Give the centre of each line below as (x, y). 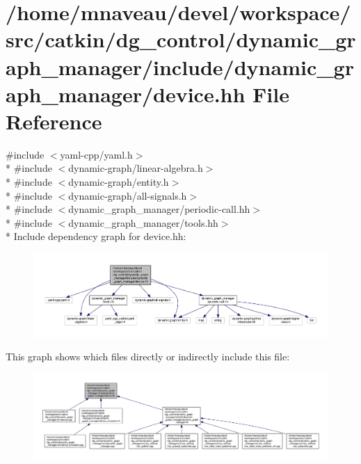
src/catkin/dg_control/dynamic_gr (181, 39)
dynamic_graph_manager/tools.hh (143, 222)
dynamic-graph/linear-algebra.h (136, 168)
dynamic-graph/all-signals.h (128, 195)
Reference (54, 121)
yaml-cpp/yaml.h (96, 154)
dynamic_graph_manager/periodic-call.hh (159, 209)
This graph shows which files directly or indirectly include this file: (148, 357)
